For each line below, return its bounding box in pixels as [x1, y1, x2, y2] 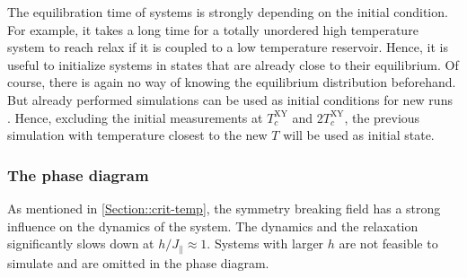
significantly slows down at [7, 234, 154, 253]
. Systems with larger [207, 234, 324, 253]
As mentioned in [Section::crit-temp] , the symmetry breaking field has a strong [7, 198, 441, 217]
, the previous [344, 108, 420, 126]
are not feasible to [339, 234, 438, 253]
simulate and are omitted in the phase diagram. [7, 253, 269, 272]
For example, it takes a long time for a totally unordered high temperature [7, 20, 419, 39]
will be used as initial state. [283, 126, 435, 144]
